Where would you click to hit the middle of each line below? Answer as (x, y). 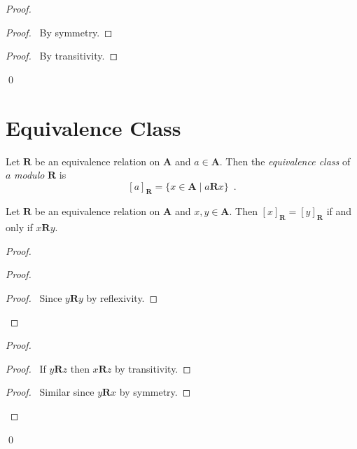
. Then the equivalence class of (285, 161)
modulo (29, 175)
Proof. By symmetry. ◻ (59, 32)
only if (19, 227)
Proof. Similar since (50, 392)
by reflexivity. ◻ (122, 298)
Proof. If (26, 368)
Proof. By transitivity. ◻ (62, 56)
